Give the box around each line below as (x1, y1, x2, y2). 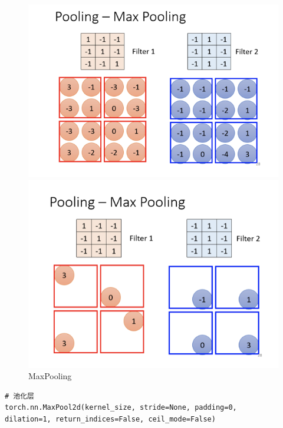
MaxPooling (28, 370, 72, 382)
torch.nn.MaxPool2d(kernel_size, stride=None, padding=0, (5, 403, 237, 412)
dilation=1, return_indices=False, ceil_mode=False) (5, 415, 216, 424)
